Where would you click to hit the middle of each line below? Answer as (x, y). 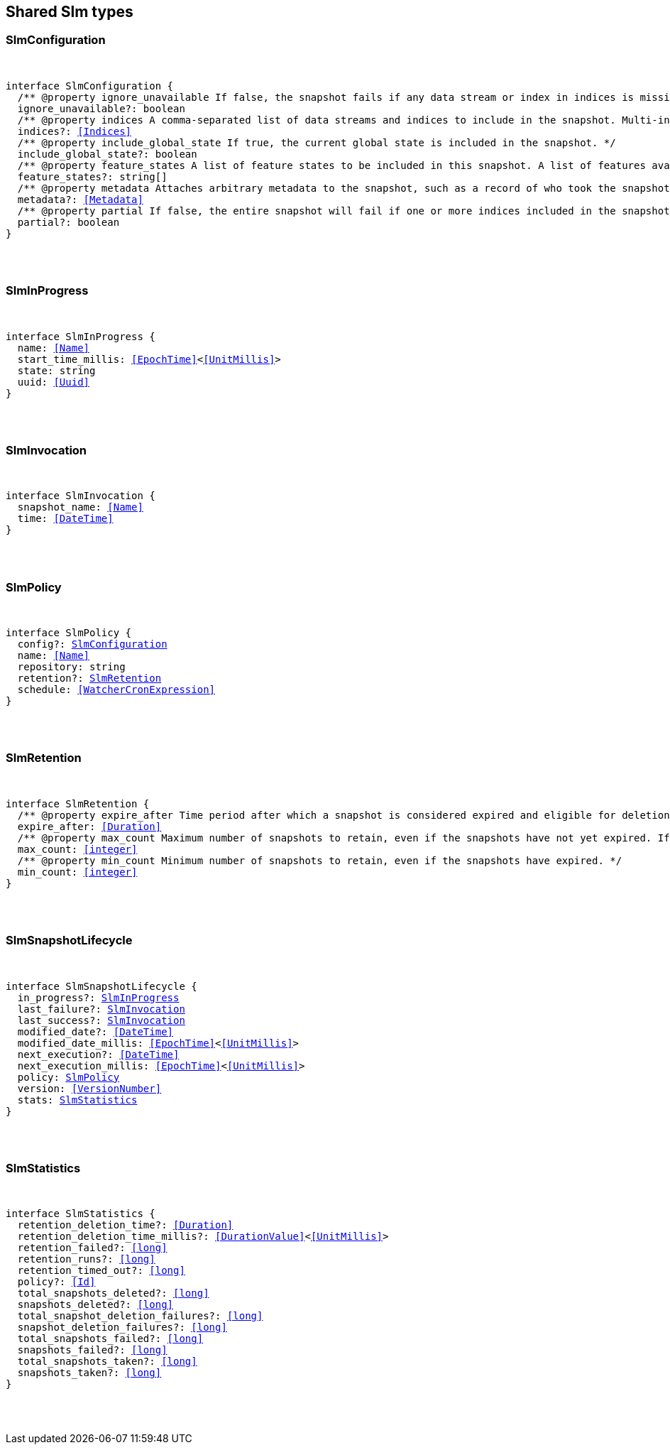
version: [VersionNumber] (89, 1088)
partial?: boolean (68, 222)
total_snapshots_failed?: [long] (110, 1339)
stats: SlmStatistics (77, 1100)
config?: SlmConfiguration (92, 644)
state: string (56, 370)
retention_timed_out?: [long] (101, 1271)
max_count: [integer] (77, 849)
